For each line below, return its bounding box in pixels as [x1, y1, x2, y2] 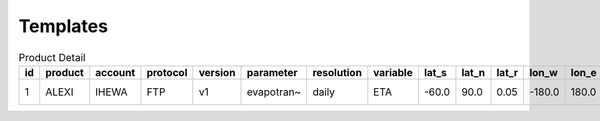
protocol [146, 65, 188, 79]
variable [373, 65, 414, 79]
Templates [18, 15, 109, 37]
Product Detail [18, 50, 86, 64]
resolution [312, 65, 362, 79]
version [198, 65, 236, 79]
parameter [246, 65, 299, 79]
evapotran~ [246, 85, 302, 99]
